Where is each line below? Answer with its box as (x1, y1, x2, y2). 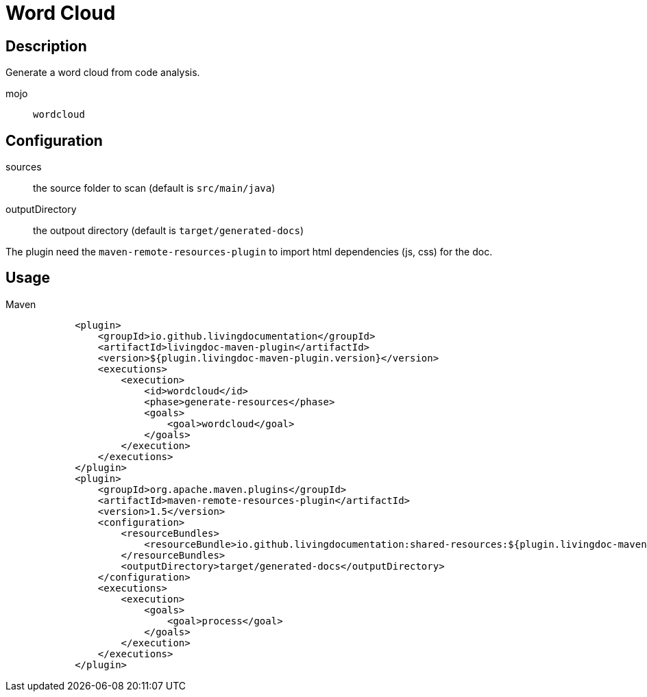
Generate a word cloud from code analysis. (5, 66, 200, 79)
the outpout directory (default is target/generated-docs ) (33, 225, 304, 237)
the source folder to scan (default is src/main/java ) (33, 182, 276, 194)
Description (5, 37, 87, 55)
